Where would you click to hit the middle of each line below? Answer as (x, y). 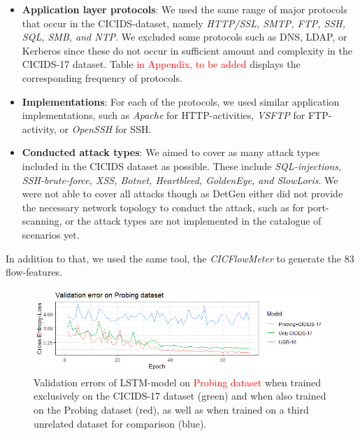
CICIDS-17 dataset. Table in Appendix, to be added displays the (161, 64)
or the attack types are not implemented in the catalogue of (193, 221)
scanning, (42, 221)
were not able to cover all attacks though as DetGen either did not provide (182, 194)
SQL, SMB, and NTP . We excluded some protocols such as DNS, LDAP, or (185, 37)
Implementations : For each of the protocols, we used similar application (181, 101)
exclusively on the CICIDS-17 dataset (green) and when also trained (180, 396)
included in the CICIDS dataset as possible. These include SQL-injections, (182, 166)
